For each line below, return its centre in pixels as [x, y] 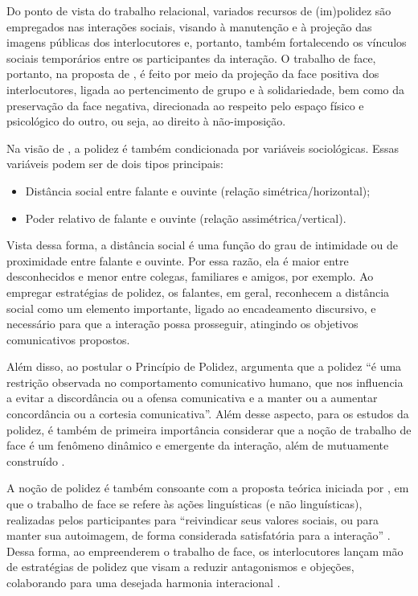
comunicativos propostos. [68, 339]
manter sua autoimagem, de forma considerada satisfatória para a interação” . [199, 535]
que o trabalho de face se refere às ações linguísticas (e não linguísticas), [184, 504]
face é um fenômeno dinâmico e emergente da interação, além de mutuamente [198, 445]
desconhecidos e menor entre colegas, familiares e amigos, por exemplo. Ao [190, 276]
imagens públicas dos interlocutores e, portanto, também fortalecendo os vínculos [207, 42]
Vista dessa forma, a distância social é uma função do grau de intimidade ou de [202, 245]
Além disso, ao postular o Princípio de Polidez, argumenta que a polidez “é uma [204, 366]
